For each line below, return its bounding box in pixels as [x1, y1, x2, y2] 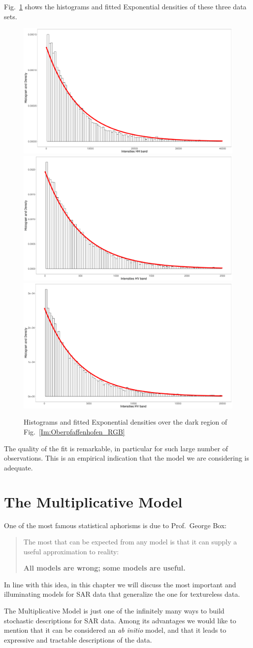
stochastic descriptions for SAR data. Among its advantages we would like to [4, 615, 236, 625]
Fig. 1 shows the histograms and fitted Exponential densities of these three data [4, 1, 247, 11]
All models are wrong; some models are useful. [23, 563, 186, 573]
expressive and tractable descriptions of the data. [4, 634, 152, 645]
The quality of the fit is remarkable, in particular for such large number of [4, 443, 228, 453]
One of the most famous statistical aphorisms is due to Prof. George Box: [4, 520, 227, 530]
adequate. [4, 462, 33, 472]
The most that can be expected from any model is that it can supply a [23, 537, 237, 547]
